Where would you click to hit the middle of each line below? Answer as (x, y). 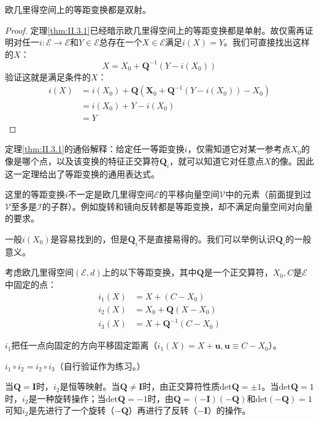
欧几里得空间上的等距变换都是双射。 (78, 9)
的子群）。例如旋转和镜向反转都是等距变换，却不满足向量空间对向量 (177, 206)
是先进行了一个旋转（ (71, 410)
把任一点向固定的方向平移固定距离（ (84, 345)
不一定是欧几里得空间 (111, 194)
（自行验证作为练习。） (100, 365)
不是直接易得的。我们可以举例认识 (206, 238)
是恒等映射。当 (90, 386)
